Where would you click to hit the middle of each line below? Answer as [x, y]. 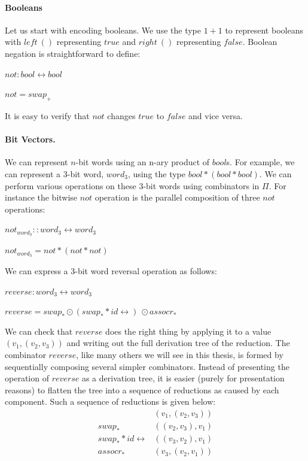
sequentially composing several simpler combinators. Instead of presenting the [147, 366]
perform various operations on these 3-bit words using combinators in [132, 185]
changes [121, 115]
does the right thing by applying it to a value [188, 331]
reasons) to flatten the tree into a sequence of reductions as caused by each [142, 389]
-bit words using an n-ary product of [143, 162]
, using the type [157, 173]
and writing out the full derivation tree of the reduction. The [178, 343]
